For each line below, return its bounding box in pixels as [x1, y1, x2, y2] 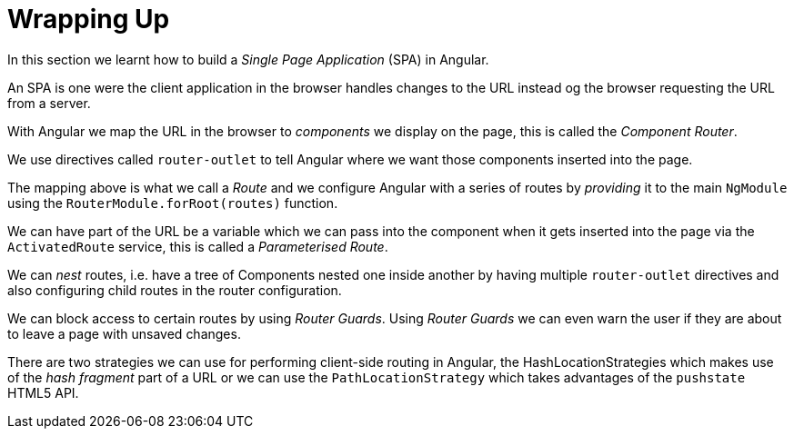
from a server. [7, 94, 91, 111]
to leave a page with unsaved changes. [7, 325, 241, 342]
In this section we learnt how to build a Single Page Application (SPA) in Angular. [7, 51, 489, 67]
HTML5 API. [7, 384, 79, 401]
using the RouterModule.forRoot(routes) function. [7, 194, 338, 211]
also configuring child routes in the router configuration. [7, 282, 342, 298]
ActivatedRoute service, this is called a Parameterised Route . [7, 238, 388, 254]
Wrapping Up [7, 4, 170, 35]
